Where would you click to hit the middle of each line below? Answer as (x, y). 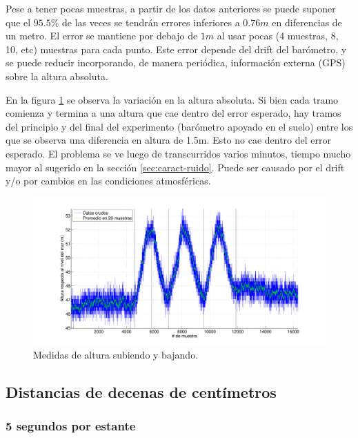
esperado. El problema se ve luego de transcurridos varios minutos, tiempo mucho (178, 153)
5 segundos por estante (71, 425)
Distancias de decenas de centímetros (141, 391)
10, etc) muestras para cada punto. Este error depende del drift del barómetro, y (176, 49)
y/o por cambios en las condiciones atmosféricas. (108, 181)
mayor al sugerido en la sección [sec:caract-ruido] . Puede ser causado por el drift (175, 167)
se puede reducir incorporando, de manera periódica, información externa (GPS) (176, 63)
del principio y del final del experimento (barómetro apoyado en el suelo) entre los (179, 126)
